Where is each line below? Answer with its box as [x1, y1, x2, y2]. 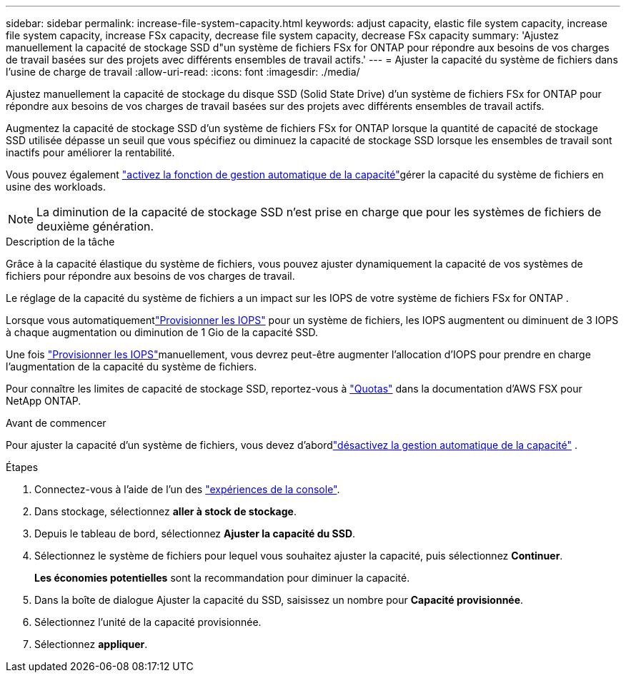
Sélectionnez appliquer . [34, 638, 148, 650]
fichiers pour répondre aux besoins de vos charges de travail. [6, 270, 295, 282]
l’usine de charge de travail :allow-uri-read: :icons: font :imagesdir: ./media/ [6, 66, 360, 78]
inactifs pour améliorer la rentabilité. [6, 146, 175, 158]
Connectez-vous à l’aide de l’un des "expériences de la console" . [34, 483, 340, 495]
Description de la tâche [6, 236, 115, 248]
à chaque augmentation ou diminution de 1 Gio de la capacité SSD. [6, 326, 319, 338]
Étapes [6, 461, 39, 473]
